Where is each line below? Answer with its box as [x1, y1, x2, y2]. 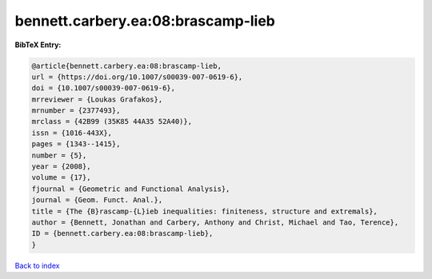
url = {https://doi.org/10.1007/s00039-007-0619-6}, [31, 72, 243, 82]
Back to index [14, 261, 60, 270]
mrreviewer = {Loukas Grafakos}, [31, 94, 163, 104]
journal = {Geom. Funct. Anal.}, [31, 196, 163, 205]
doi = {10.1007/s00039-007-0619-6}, [31, 84, 176, 93]
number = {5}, [31, 150, 87, 160]
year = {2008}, [31, 162, 91, 171]
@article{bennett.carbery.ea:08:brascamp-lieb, [31, 61, 222, 70]
